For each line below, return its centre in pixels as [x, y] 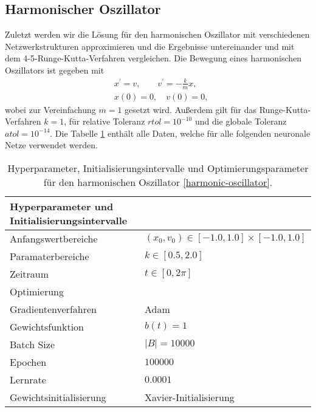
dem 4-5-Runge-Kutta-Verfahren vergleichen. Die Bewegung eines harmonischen [153, 58]
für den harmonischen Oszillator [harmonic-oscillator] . [158, 182]
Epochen [28, 362]
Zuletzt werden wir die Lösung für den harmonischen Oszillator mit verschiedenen [157, 34]
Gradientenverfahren [53, 309]
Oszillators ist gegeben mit [55, 70]
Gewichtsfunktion [47, 326]
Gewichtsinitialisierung [58, 397]
